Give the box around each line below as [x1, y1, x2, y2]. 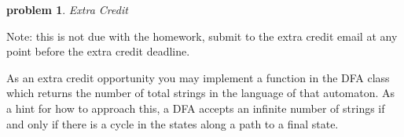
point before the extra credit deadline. [6, 43, 190, 59]
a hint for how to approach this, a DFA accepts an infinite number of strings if [6, 99, 385, 116]
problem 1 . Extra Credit [6, 2, 128, 17]
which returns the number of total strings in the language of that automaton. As [6, 85, 395, 101]
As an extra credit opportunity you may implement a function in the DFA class [6, 69, 390, 85]
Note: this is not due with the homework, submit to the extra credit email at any [6, 27, 398, 44]
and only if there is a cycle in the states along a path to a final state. [6, 115, 339, 132]
